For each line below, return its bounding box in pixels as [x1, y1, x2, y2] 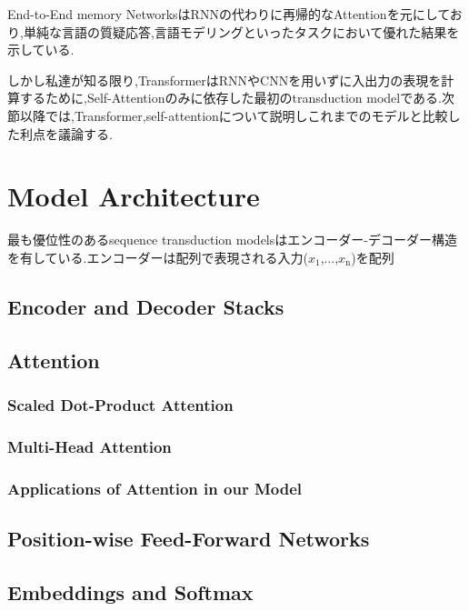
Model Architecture [7, 177, 260, 215]
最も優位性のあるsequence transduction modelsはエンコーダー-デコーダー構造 [7, 230, 457, 249]
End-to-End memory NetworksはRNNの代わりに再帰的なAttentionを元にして [7, 5, 450, 23]
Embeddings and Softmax [7, 577, 254, 606]
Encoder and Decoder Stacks [7, 292, 284, 320]
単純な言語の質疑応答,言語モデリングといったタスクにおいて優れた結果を [23, 22, 460, 41]
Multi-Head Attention [7, 435, 172, 457]
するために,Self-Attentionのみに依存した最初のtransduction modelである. [19, 88, 442, 107]
